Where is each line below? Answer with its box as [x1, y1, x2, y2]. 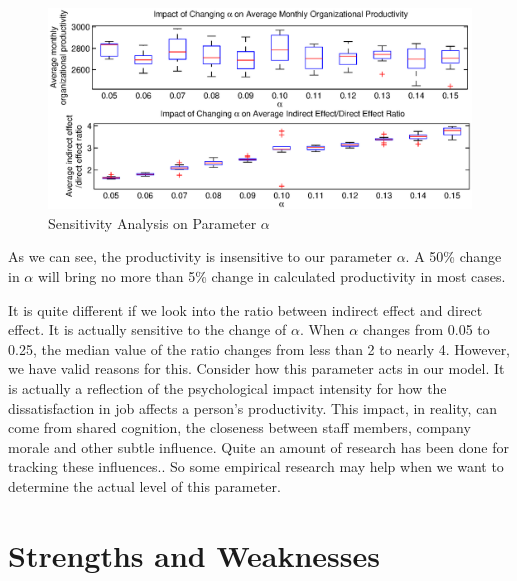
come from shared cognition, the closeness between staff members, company [8, 417, 471, 438]
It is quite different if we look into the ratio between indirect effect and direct [8, 299, 483, 320]
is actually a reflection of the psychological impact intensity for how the [8, 377, 447, 398]
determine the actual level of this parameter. [8, 475, 281, 496]
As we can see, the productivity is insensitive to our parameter [8, 246, 392, 267]
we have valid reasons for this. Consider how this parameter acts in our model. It [8, 358, 505, 379]
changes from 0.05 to [362, 319, 490, 340]
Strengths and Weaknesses [8, 534, 380, 575]
